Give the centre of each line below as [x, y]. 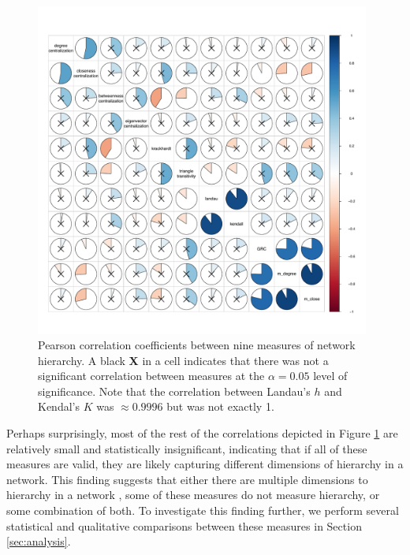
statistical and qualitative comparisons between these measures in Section [184, 525]
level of [330, 376]
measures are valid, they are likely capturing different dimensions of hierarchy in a [205, 464]
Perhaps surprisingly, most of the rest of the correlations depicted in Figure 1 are [202, 433]
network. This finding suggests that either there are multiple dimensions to [187, 479]
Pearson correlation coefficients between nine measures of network [197, 345]
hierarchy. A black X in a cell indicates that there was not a [183, 360]
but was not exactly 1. [220, 406]
